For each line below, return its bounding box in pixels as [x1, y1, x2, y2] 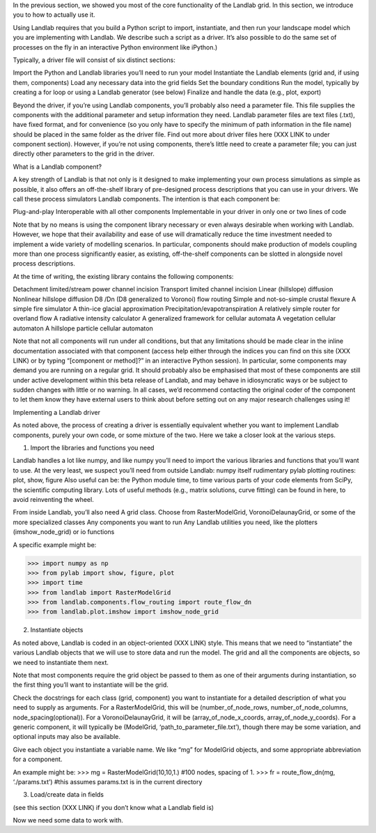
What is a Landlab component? [13, 162, 102, 171]
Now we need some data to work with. [13, 816, 123, 825]
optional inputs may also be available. [13, 733, 121, 741]
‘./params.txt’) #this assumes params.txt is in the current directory [13, 777, 203, 786]
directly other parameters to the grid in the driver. [13, 150, 155, 158]
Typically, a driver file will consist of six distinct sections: [13, 56, 175, 64]
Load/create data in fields [30, 790, 104, 799]
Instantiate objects [30, 626, 84, 634]
